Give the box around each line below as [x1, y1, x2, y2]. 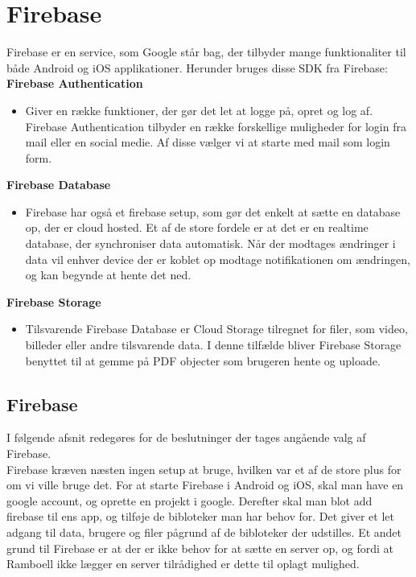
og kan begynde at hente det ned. [25, 266, 192, 283]
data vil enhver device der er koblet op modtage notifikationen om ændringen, [25, 250, 410, 267]
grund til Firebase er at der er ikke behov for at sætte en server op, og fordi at [6, 539, 394, 556]
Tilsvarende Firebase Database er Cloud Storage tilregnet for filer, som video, [25, 320, 408, 337]
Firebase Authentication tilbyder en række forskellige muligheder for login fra [25, 117, 406, 134]
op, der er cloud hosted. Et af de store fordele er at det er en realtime [25, 219, 369, 236]
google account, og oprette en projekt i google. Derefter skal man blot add [6, 492, 373, 509]
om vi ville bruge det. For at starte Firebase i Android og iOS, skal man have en [6, 476, 404, 493]
